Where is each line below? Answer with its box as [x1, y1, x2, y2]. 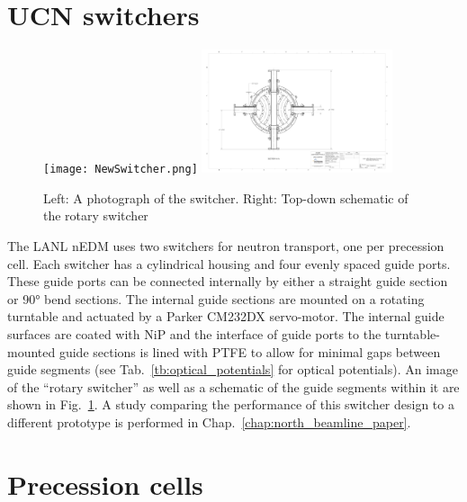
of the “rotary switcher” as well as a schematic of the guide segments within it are [7, 377, 460, 396]
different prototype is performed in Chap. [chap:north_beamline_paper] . [7, 412, 411, 431]
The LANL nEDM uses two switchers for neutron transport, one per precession [7, 237, 445, 255]
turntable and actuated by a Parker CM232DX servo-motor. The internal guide [7, 307, 445, 326]
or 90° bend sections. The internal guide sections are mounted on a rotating [7, 289, 425, 308]
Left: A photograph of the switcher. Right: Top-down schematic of [43, 188, 409, 207]
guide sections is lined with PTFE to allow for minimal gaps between [58, 342, 441, 361]
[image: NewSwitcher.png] [43, 163, 198, 176]
